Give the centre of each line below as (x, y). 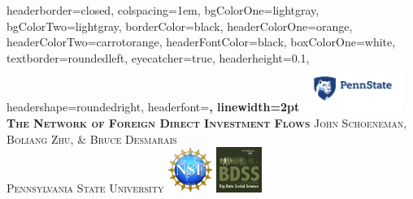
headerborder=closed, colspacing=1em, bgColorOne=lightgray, (163, 10)
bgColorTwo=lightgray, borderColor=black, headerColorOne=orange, (180, 26)
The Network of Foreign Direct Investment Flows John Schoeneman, (207, 122)
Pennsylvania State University (85, 188)
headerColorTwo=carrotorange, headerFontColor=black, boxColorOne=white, (201, 42)
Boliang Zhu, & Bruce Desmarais (92, 138)
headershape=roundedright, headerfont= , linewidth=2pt (153, 107)
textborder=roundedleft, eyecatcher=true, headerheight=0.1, (158, 57)
